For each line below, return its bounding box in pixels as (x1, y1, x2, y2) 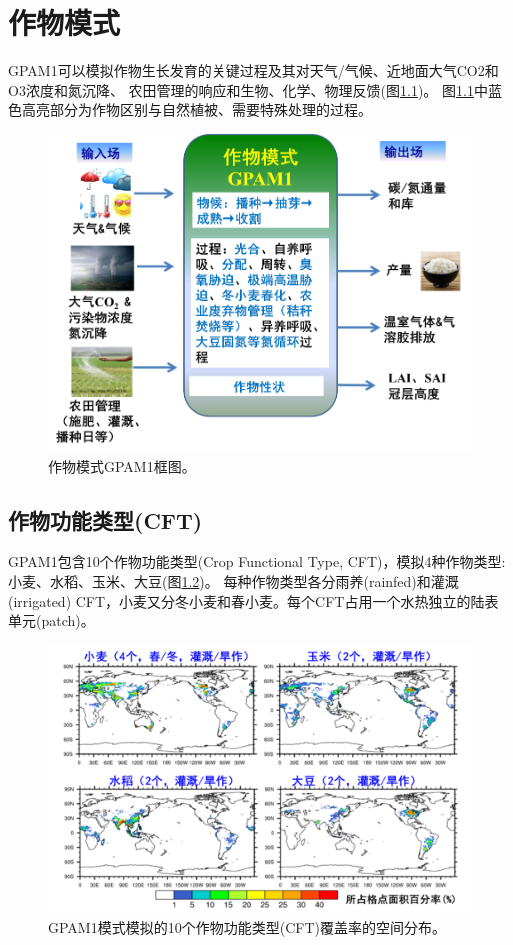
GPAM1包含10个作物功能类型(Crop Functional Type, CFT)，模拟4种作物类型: (8, 551, 506, 572)
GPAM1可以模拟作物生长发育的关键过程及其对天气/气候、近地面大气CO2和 (8, 60, 499, 81)
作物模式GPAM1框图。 (48, 455, 196, 476)
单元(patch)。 (8, 610, 95, 631)
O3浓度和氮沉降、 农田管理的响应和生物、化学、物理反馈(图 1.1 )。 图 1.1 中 (8, 79, 488, 100)
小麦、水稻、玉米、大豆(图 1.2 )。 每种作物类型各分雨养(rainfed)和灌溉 (8, 571, 459, 591)
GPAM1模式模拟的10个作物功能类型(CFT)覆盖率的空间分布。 (48, 916, 446, 937)
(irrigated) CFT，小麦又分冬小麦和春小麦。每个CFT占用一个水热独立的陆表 (8, 590, 499, 611)
